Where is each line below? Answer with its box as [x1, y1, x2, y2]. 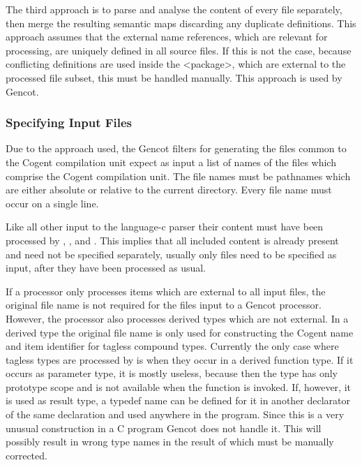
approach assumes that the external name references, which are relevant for [6, 29, 328, 44]
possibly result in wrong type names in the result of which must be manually [6, 434, 334, 449]
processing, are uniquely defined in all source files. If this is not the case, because [6, 43, 352, 57]
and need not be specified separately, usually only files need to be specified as [6, 246, 337, 261]
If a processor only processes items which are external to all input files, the [6, 283, 326, 298]
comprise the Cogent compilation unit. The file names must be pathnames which [6, 168, 351, 183]
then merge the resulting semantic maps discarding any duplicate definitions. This [6, 15, 356, 30]
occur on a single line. [6, 195, 99, 210]
